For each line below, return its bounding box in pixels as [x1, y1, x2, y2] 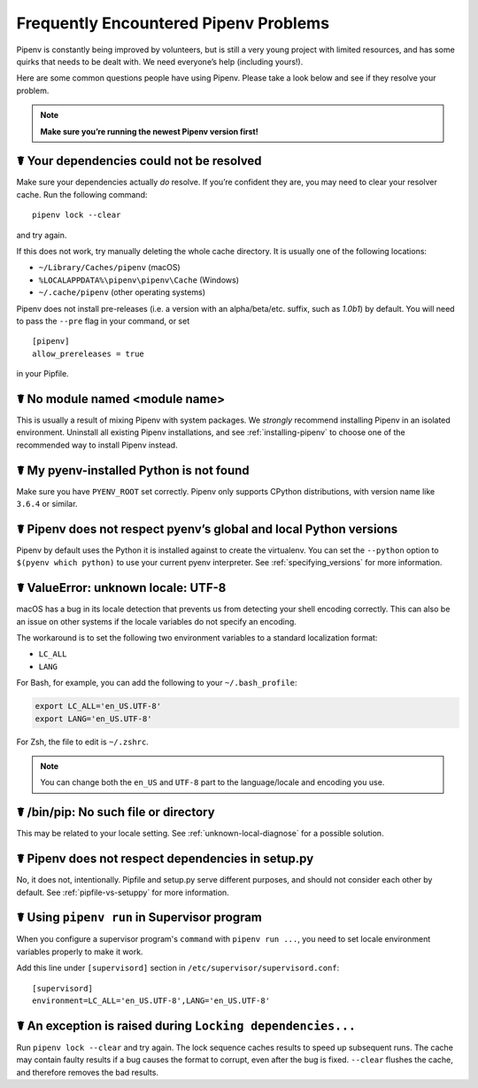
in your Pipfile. [16, 369, 70, 379]
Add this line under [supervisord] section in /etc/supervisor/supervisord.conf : [16, 962, 340, 974]
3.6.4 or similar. [16, 499, 78, 509]
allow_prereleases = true [32, 348, 145, 359]
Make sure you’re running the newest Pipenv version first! [40, 126, 258, 136]
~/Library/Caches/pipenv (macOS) [38, 262, 181, 273]
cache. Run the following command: [16, 189, 148, 199]
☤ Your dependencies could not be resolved [16, 153, 262, 168]
